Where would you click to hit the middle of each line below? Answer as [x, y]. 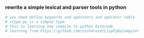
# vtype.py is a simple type [35, 22]
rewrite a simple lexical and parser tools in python [66, 7]
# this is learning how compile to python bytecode [59, 27]
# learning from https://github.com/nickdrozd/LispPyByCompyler [72, 31]
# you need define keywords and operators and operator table [70, 18]
